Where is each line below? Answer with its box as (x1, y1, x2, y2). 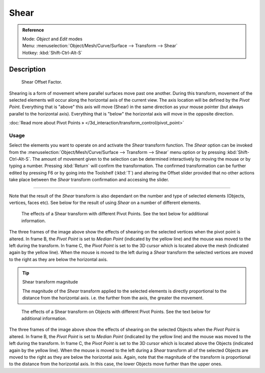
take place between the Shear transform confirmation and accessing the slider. (9, 177, 169, 183)
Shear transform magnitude (22, 279, 78, 285)
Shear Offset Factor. (21, 79, 62, 85)
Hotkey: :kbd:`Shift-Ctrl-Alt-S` (22, 50, 83, 56)
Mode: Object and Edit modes (22, 36, 83, 42)
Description (9, 65, 46, 73)
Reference (22, 27, 44, 33)
